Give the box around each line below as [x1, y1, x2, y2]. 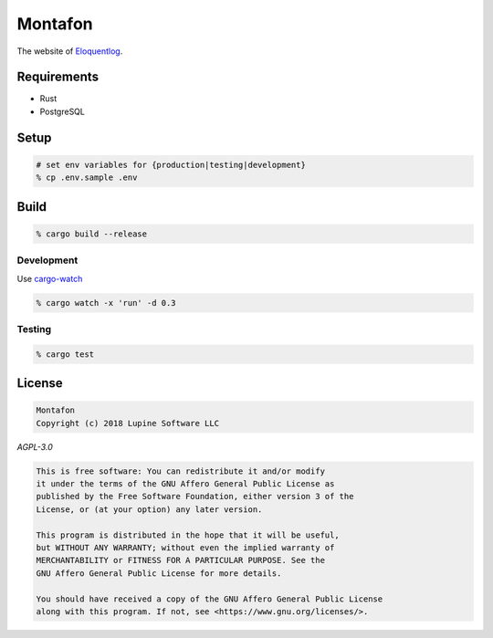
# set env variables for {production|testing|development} [36, 160, 306, 170]
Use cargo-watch [16, 273, 83, 284]
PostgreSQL [39, 106, 86, 117]
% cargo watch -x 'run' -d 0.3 [36, 298, 177, 308]
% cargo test [36, 349, 95, 360]
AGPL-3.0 [16, 441, 54, 452]
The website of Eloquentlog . [16, 46, 123, 57]
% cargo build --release [36, 228, 148, 239]
